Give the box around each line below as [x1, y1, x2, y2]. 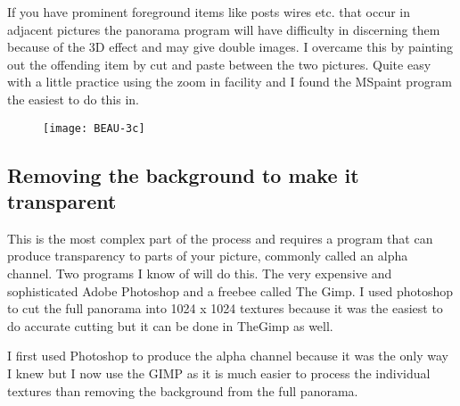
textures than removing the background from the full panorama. [7, 381, 358, 400]
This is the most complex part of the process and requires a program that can [7, 228, 433, 247]
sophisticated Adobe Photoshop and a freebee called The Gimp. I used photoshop [7, 281, 454, 300]
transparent [7, 187, 117, 214]
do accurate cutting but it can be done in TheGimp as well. [7, 316, 333, 335]
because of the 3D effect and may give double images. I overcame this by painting [7, 37, 454, 56]
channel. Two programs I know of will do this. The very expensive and [7, 264, 392, 282]
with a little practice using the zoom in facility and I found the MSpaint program [7, 72, 452, 91]
